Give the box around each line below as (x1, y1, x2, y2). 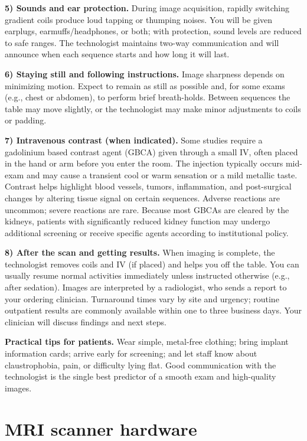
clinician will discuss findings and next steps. (5, 315, 166, 328)
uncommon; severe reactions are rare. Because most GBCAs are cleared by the (5, 203, 289, 215)
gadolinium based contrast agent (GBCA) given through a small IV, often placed (5, 145, 298, 158)
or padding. (5, 114, 47, 126)
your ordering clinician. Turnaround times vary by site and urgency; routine (5, 292, 279, 305)
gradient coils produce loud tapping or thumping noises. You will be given (5, 13, 273, 25)
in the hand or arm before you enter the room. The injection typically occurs (5, 157, 283, 169)
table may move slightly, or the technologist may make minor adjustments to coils (5, 102, 301, 115)
